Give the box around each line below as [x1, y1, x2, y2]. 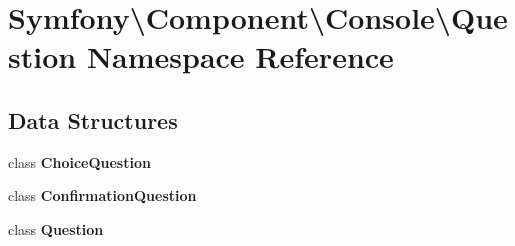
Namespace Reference [86, 36, 394, 77]
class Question [8, 218, 104, 239]
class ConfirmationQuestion [8, 185, 197, 206]
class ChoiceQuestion [8, 151, 151, 172]
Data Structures [8, 104, 178, 135]
